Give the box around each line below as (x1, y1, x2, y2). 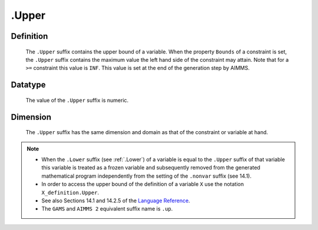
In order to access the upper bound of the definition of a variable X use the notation (41, 181, 244, 188)
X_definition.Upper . (41, 189, 100, 196)
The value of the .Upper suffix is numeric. (25, 96, 129, 104)
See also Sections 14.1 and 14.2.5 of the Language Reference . (41, 197, 191, 204)
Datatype (11, 80, 46, 90)
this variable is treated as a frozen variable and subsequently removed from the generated (41, 164, 260, 171)
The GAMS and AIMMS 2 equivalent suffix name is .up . (41, 205, 173, 212)
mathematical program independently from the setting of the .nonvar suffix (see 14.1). (41, 172, 251, 179)
